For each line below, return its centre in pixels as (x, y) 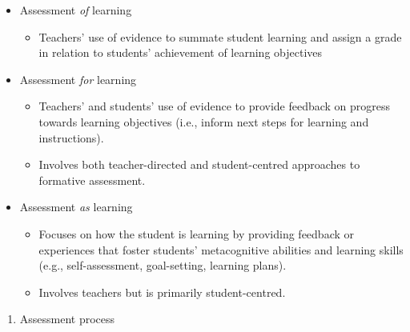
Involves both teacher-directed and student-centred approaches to (199, 164)
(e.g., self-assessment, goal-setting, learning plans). (163, 265)
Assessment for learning (78, 79)
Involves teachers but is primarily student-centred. (162, 292)
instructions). (71, 137)
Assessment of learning (76, 10)
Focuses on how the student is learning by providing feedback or (197, 233)
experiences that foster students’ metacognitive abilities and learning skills (221, 249)
